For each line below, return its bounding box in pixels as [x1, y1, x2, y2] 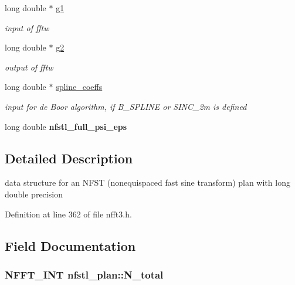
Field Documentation [5, 236, 136, 254]
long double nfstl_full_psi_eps [5, 120, 127, 132]
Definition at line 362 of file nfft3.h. [5, 207, 132, 220]
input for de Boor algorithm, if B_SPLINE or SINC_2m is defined [5, 100, 247, 112]
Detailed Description [5, 149, 133, 167]
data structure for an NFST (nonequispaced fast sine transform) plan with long [5, 176, 290, 189]
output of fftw [5, 61, 53, 73]
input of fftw [5, 21, 49, 33]
